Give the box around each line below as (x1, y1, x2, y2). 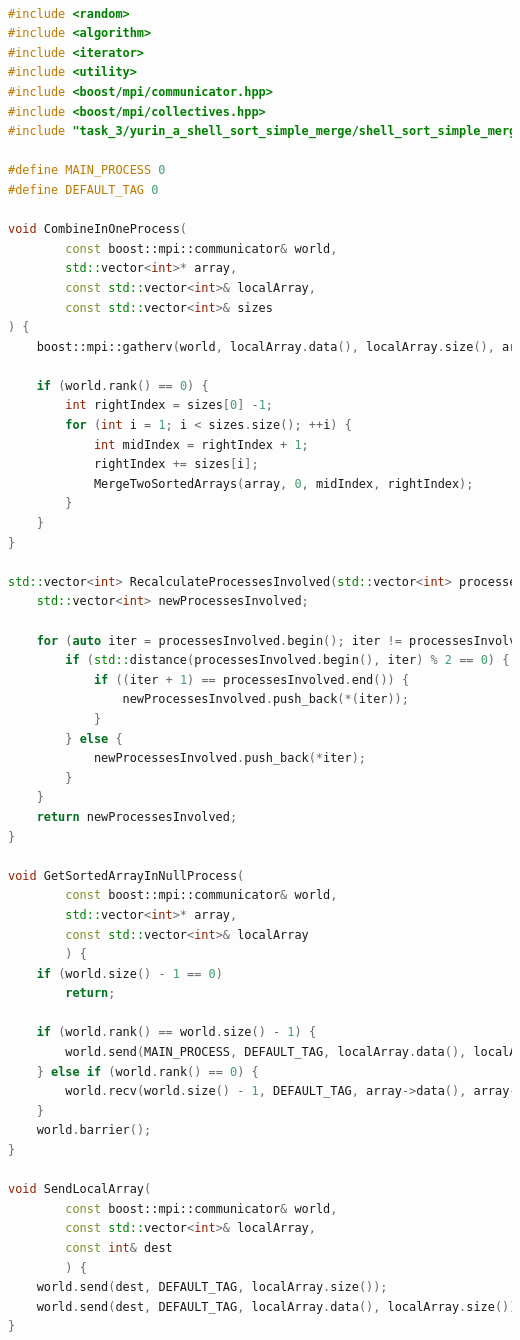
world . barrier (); (36, 1123, 152, 1138)
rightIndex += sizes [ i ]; (93, 457, 259, 472)
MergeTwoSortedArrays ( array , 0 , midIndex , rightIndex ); (93, 476, 474, 491)
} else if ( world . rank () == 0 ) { (36, 1064, 259, 1079)
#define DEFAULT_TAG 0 (8, 182, 159, 197)
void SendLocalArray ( (8, 1182, 152, 1197)
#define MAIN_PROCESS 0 (8, 163, 166, 178)
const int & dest (65, 1241, 173, 1255)
